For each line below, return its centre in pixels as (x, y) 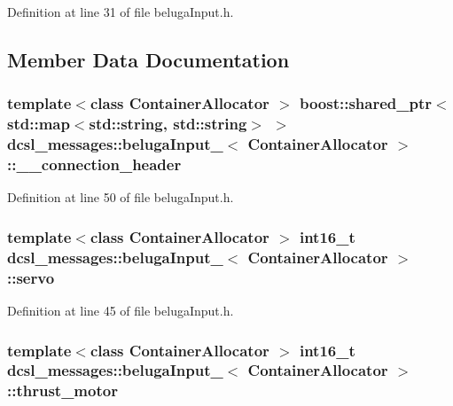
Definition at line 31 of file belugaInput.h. (121, 12)
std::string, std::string (168, 124)
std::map (39, 124)
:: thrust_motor (62, 390)
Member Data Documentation (148, 59)
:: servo (31, 277)
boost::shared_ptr (366, 103)
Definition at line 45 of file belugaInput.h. (121, 311)
